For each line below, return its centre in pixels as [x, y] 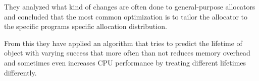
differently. [20, 72]
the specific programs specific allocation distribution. [86, 26]
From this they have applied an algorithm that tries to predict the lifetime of [123, 43]
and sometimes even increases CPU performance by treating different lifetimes [125, 62]
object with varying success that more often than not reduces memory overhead [127, 53]
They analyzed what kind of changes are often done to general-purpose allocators [130, 6]
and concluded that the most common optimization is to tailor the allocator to [126, 16]
